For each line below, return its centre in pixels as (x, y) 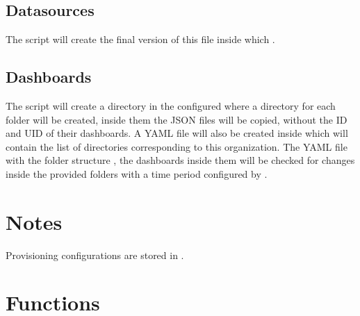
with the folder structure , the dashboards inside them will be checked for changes (180, 160)
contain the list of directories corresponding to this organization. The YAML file (177, 146)
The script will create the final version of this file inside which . (140, 39)
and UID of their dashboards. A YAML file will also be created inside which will (177, 133)
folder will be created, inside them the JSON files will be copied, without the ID (177, 119)
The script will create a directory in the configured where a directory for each (171, 106)
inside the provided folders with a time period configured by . (137, 173)
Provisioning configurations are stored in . (95, 255)
